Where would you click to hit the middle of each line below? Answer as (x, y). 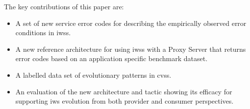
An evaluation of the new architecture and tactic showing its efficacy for (124, 91)
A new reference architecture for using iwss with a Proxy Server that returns (131, 49)
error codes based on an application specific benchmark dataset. (112, 58)
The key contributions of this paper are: (64, 6)
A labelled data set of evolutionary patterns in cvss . (93, 75)
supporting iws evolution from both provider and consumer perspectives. (125, 101)
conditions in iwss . (43, 33)
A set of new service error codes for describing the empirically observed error (131, 23)
